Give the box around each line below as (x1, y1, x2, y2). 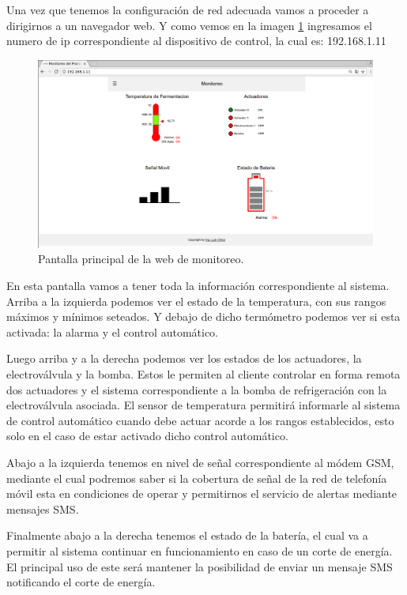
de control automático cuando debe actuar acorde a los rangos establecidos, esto (6, 412, 394, 428)
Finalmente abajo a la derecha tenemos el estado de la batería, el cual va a (6, 527, 368, 544)
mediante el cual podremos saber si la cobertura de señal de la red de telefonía (6, 469, 387, 486)
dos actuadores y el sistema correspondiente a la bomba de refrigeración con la (6, 381, 387, 397)
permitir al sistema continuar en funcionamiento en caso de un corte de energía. (6, 542, 393, 559)
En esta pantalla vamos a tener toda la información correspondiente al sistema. (6, 277, 390, 294)
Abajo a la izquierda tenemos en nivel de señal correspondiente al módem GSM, (6, 454, 394, 470)
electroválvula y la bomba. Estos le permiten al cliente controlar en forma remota (6, 366, 401, 382)
